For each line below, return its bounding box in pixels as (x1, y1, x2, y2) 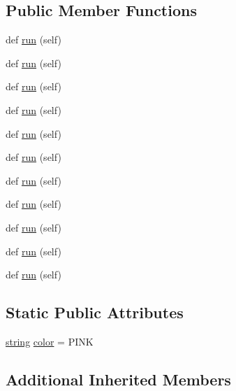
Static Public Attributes (6, 301, 184, 323)
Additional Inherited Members (6, 368, 231, 390)
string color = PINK (6, 334, 94, 348)
